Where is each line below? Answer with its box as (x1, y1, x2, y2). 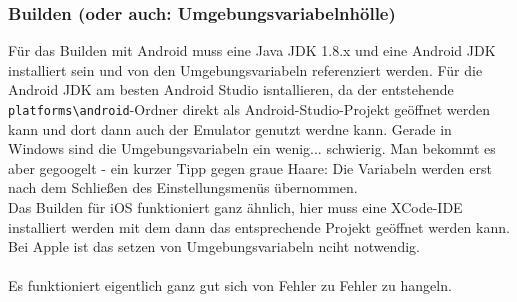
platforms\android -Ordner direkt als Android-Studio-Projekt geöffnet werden (8, 99, 490, 119)
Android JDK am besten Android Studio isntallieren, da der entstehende (8, 79, 454, 100)
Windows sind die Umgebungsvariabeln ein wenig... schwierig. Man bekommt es (8, 138, 496, 159)
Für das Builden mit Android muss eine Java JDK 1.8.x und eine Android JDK (8, 40, 496, 61)
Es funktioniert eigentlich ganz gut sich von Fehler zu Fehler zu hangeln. (8, 275, 452, 296)
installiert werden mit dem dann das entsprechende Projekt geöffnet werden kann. (8, 216, 510, 237)
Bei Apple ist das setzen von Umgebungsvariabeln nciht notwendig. (8, 236, 420, 257)
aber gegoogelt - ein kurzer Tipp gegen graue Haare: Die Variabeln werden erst (8, 157, 492, 178)
